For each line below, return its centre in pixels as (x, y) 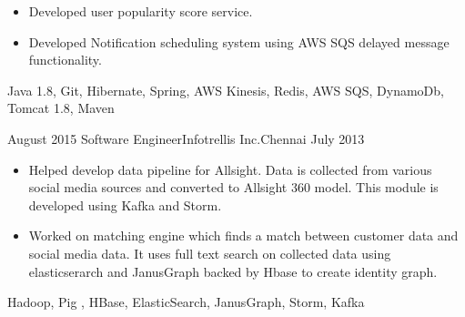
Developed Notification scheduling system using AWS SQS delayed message (239, 41)
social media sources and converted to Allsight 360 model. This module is (233, 187)
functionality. (65, 60)
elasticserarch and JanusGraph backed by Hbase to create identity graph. (233, 271)
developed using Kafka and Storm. (125, 205)
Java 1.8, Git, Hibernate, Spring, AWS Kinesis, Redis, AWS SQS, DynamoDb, (226, 90)
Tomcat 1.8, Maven (61, 108)
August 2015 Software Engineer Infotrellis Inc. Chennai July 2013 (186, 138)
